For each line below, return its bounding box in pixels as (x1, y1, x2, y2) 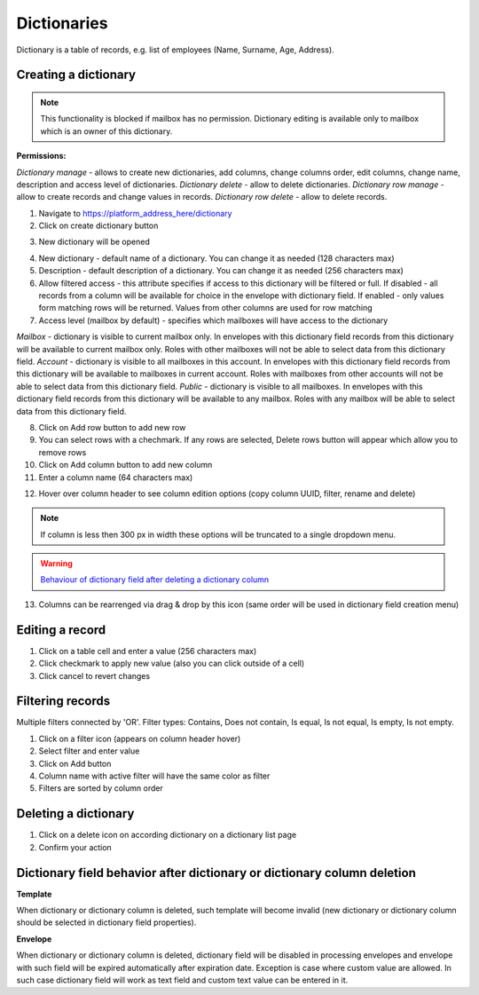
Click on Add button (38, 758, 112, 769)
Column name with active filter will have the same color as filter (38, 770, 271, 781)
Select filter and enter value (38, 746, 140, 756)
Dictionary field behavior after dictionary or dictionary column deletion (16, 865, 416, 880)
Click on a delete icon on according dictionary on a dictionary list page (38, 830, 297, 841)
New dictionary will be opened (38, 236, 150, 248)
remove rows (38, 446, 87, 457)
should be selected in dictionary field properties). (16, 917, 197, 928)
